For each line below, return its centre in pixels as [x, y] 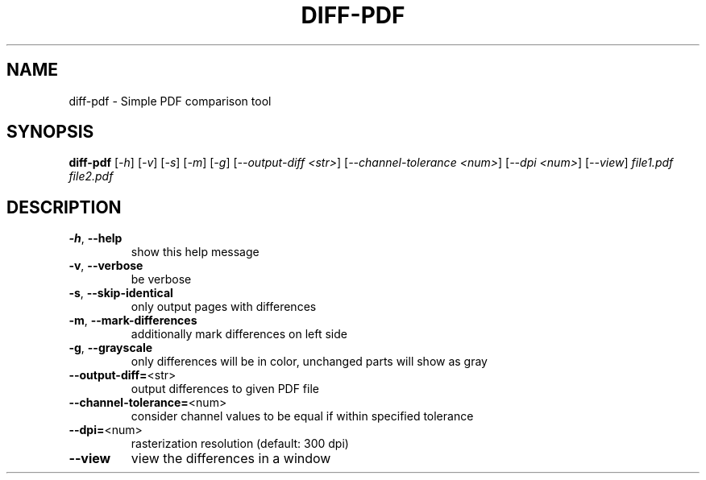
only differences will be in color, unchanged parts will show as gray [309, 362]
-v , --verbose [106, 266]
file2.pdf [91, 176]
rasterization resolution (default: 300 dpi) [240, 444]
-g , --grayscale [111, 348]
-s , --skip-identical [121, 293]
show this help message [195, 252]
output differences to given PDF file [225, 389]
